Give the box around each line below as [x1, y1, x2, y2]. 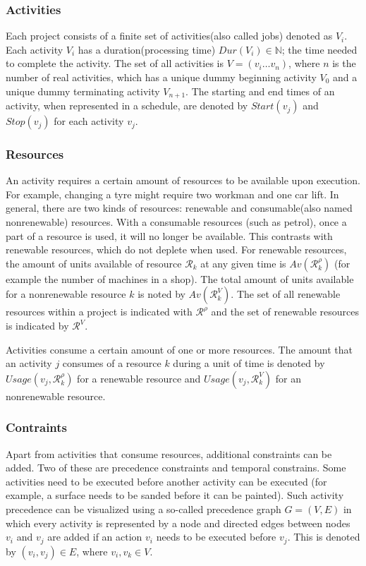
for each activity [54, 114, 124, 128]
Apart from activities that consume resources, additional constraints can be [6, 446, 332, 461]
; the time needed [281, 42, 358, 56]
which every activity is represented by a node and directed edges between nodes [6, 515, 350, 530]
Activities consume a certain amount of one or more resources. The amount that [6, 342, 353, 356]
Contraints [6, 419, 68, 436]
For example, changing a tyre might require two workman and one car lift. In [6, 186, 339, 201]
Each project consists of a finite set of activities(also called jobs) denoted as [6, 28, 333, 43]
